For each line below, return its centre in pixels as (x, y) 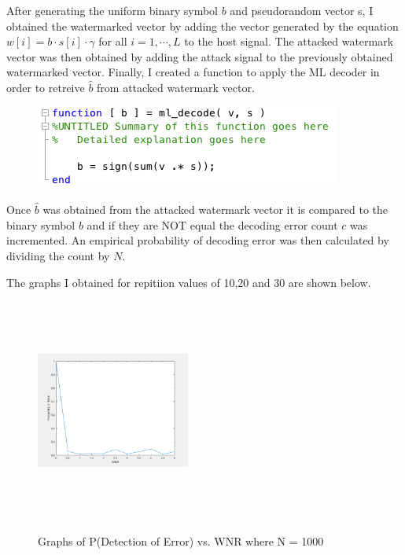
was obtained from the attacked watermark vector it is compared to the (215, 210)
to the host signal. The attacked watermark (289, 41)
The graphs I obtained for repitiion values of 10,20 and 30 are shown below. (189, 282)
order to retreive (46, 87)
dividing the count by (58, 255)
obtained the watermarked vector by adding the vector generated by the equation (202, 26)
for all (113, 41)
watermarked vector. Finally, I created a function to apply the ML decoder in (193, 72)
